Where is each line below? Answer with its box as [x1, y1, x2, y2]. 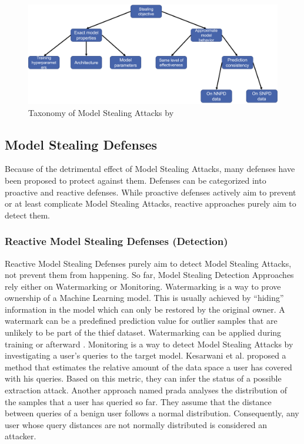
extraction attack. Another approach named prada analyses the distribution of [5, 384, 288, 396]
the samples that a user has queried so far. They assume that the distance [5, 395, 272, 407]
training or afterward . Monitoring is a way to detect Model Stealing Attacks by [5, 337, 293, 350]
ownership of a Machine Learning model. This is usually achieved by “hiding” [5, 291, 284, 304]
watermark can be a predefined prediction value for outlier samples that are [5, 314, 278, 327]
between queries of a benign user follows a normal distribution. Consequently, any [5, 407, 299, 419]
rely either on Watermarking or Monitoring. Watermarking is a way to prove [5, 280, 281, 292]
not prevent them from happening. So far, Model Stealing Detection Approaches [5, 269, 294, 281]
